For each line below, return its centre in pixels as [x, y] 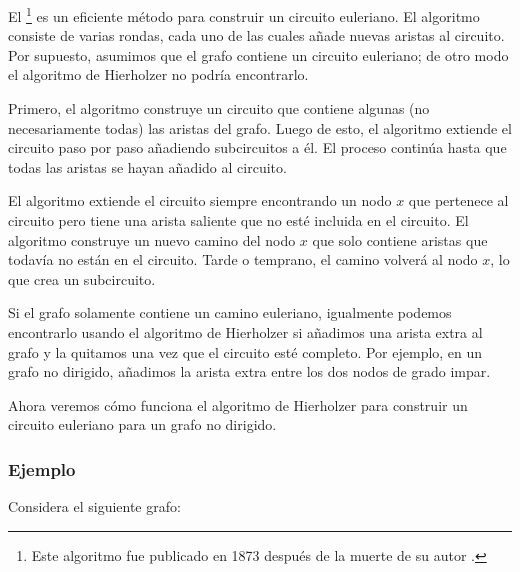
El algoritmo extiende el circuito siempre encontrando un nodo [200, 200]
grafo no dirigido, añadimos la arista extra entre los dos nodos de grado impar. [249, 371]
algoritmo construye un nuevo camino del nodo [152, 239]
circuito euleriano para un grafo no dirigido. [142, 424]
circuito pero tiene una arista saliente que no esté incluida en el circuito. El [238, 220]
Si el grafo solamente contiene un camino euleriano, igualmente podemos [230, 312]
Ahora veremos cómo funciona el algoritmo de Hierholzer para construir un [238, 404]
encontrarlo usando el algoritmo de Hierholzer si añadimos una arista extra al [245, 331]
